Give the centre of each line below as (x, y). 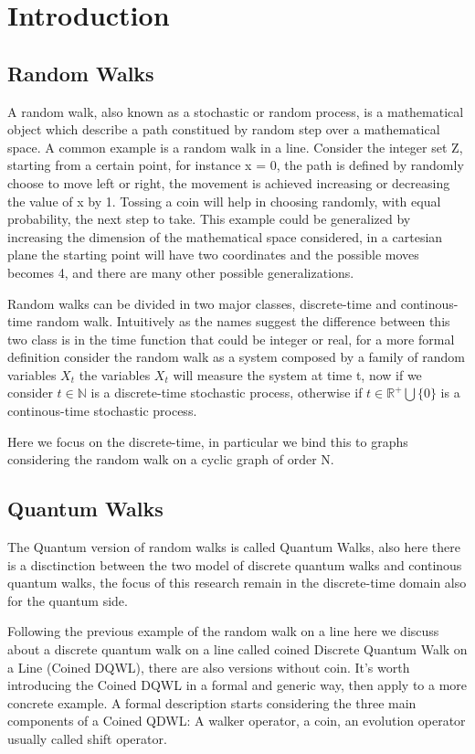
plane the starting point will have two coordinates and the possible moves (213, 255)
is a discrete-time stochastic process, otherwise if (227, 393)
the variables (115, 374)
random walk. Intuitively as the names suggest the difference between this (243, 321)
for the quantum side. (68, 600)
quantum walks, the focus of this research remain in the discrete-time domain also (237, 583)
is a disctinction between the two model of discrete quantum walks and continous (235, 564)
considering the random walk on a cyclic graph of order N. (171, 459)
